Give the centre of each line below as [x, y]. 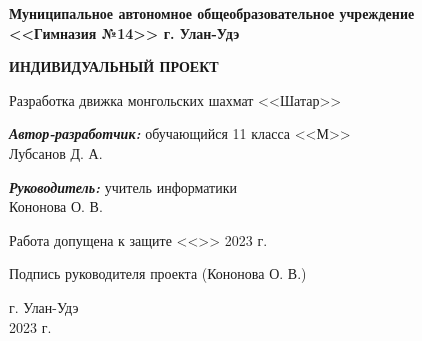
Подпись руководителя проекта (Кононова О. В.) [158, 273]
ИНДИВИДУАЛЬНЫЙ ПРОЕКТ [114, 66]
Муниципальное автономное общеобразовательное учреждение [212, 13]
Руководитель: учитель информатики [123, 186]
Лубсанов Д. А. [56, 152]
